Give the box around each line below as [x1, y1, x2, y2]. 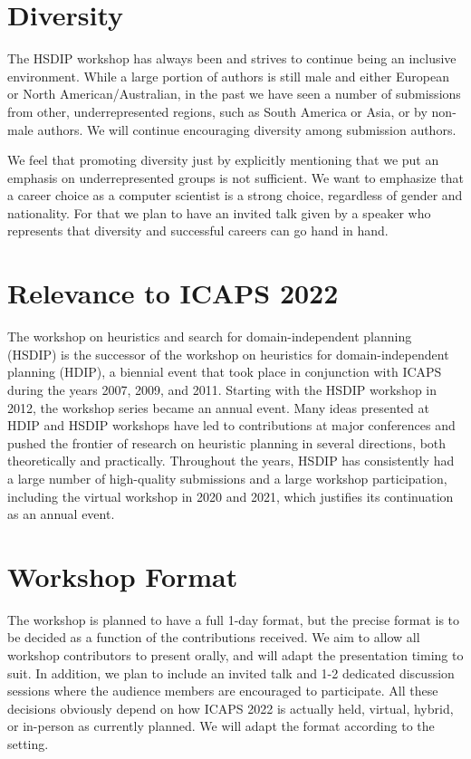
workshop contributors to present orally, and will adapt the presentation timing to [7, 646, 464, 665]
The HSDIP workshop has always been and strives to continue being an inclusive [7, 49, 457, 68]
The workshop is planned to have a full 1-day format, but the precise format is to [7, 610, 460, 629]
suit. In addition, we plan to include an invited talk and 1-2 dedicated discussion [7, 663, 455, 682]
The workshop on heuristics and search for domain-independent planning [7, 327, 412, 346]
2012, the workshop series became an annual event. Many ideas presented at [7, 398, 429, 417]
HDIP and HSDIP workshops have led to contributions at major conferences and [7, 416, 456, 435]
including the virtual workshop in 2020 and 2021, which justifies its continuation [7, 486, 454, 505]
